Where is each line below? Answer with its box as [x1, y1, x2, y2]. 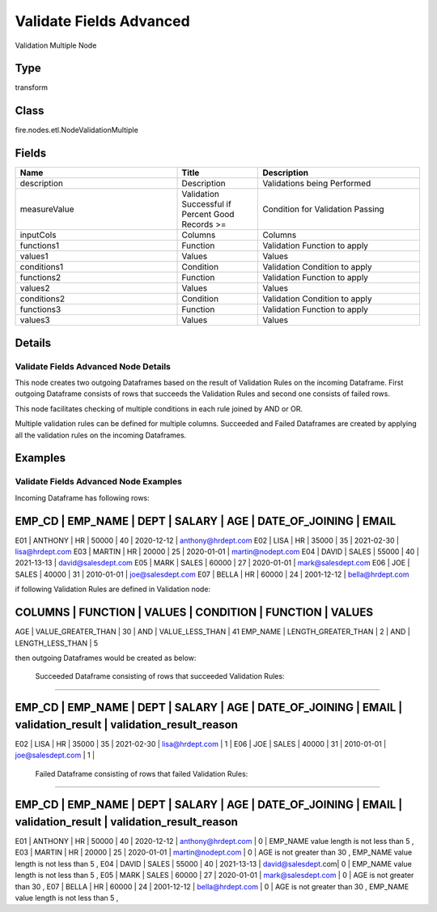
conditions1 [19, 262, 64, 273]
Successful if [181, 198, 232, 210]
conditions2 [19, 293, 65, 305]
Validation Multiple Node [15, 40, 97, 50]
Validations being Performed [262, 178, 371, 190]
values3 [19, 314, 50, 326]
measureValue [19, 203, 74, 215]
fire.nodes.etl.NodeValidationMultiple [15, 126, 139, 135]
